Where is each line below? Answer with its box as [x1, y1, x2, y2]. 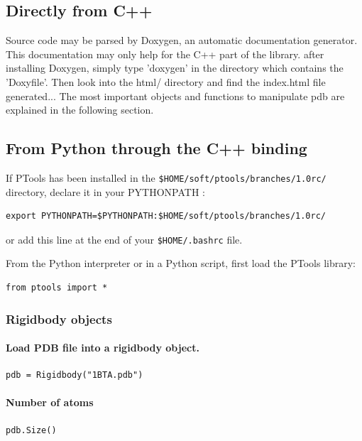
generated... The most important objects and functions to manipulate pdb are [6, 88, 345, 103]
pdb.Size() [6, 425, 57, 435]
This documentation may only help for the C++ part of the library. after [6, 46, 324, 61]
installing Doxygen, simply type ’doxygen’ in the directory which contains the [6, 60, 344, 75]
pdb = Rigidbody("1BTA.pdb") [6, 370, 143, 381]
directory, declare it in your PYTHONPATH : [6, 184, 205, 199]
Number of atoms [6, 395, 94, 410]
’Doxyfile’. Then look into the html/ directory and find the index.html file [6, 74, 326, 89]
